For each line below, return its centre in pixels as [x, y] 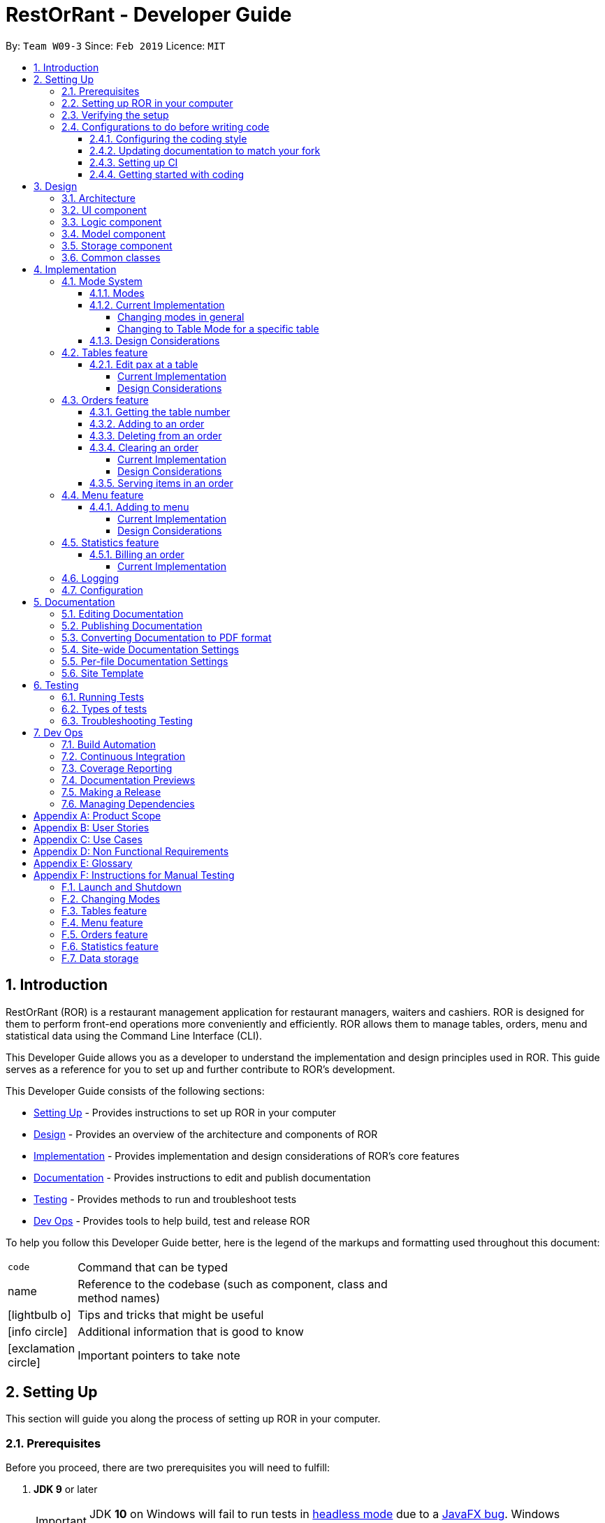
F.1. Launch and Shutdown [122, 887]
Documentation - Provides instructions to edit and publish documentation [202, 1177]
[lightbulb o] [39, 1314]
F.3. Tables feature [104, 910]
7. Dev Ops [58, 732]
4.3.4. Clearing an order [144, 447]
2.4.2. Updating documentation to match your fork [205, 150]
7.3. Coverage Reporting [117, 768]
